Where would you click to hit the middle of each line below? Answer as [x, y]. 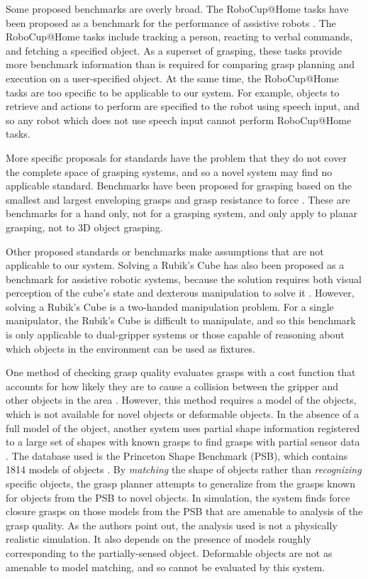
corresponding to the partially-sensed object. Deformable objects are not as [169, 552]
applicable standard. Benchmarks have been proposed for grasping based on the [179, 186]
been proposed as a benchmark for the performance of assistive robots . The [171, 22]
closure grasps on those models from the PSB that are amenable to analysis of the [184, 511]
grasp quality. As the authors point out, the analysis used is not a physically [172, 525]
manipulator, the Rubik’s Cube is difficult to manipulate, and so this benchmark [181, 320]
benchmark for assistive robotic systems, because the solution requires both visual [184, 279]
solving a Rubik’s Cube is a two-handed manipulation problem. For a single [170, 306]
